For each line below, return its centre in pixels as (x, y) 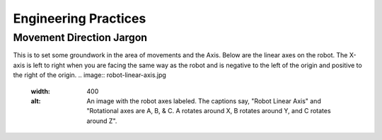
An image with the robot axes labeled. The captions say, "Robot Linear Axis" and (204, 101)
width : (41, 91)
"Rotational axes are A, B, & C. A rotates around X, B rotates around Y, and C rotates (209, 111)
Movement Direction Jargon (80, 37)
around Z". (102, 121)
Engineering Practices (80, 18)
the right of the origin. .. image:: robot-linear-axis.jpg (89, 75)
